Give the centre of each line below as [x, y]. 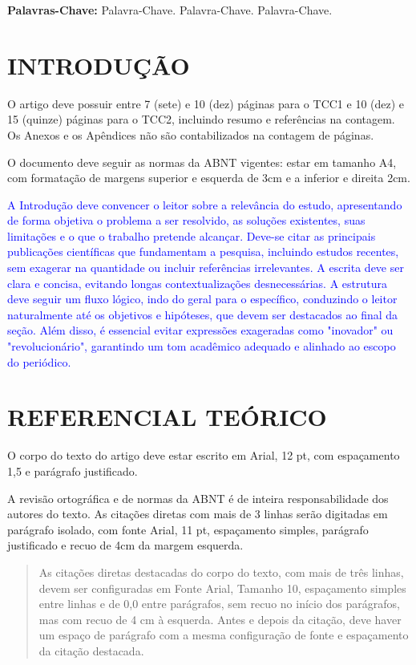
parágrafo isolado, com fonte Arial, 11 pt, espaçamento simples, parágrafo [188, 529]
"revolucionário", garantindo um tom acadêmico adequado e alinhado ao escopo [202, 346]
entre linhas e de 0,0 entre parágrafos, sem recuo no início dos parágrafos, [219, 604]
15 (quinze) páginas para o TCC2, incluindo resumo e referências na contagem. [201, 119]
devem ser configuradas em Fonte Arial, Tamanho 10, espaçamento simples [222, 588]
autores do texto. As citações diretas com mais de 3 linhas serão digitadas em [198, 514]
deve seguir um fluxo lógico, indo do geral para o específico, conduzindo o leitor [202, 299]
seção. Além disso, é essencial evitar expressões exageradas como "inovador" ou [200, 330]
